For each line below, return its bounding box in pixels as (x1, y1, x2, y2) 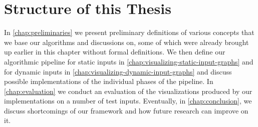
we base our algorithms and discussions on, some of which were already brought (4, 36, 249, 47)
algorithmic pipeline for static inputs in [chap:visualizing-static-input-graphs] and (4, 56, 253, 66)
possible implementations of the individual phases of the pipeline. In (4, 76, 213, 86)
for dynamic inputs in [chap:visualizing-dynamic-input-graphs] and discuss (4, 66, 232, 76)
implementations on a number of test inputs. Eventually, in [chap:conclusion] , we (4, 95, 252, 106)
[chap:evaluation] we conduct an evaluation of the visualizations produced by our (4, 85, 252, 96)
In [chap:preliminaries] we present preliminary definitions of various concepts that (4, 27, 254, 37)
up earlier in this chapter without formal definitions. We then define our (4, 46, 225, 57)
